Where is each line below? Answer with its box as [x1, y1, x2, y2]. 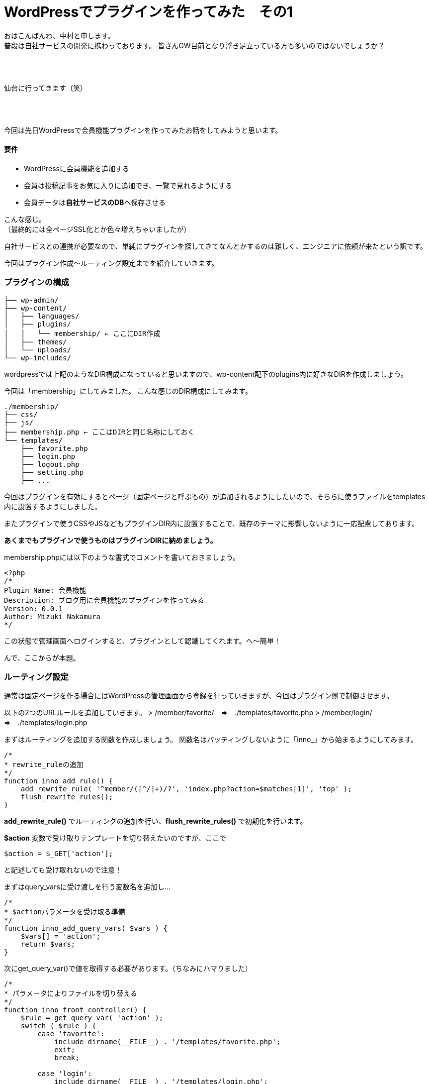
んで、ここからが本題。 [4, 653, 80, 662]
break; [54, 1054, 80, 1062]
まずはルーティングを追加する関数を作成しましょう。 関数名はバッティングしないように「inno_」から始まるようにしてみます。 [4, 735, 418, 744]
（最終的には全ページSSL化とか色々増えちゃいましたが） [4, 224, 191, 233]
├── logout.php [20, 460, 80, 468]
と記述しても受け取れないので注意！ [4, 866, 122, 874]
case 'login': [37, 1070, 92, 1078]
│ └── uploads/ [4, 345, 71, 354]
